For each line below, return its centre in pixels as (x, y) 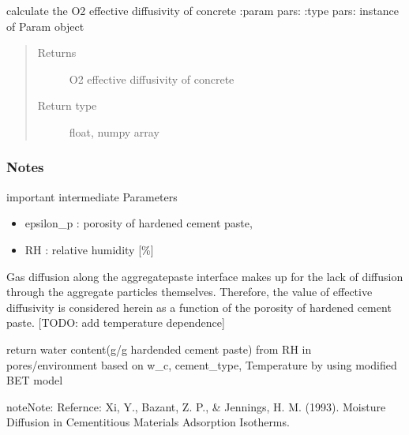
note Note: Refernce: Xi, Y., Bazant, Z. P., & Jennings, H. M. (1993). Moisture (196, 406)
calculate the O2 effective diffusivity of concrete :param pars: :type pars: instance (203, 10)
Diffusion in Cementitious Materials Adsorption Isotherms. (148, 422)
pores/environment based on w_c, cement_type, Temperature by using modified (202, 364)
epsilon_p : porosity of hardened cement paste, (139, 223)
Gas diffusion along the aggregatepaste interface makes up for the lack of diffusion (205, 276)
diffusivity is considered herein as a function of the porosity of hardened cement (199, 307)
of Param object (45, 26)
